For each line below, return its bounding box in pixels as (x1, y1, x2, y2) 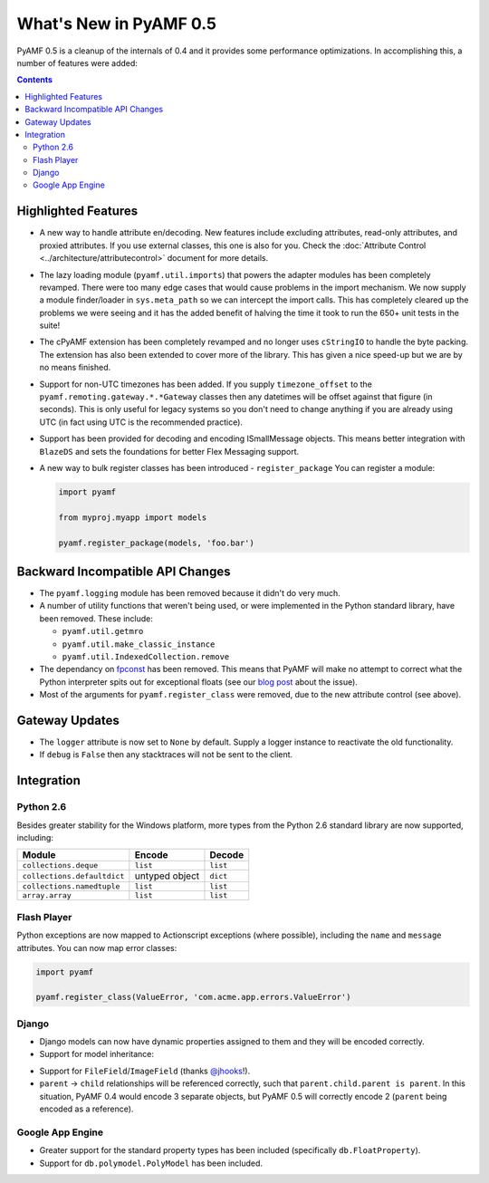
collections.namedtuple (22, 881, 120, 891)
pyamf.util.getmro (62, 626, 144, 637)
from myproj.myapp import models (58, 512, 207, 523)
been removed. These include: (39, 612, 154, 624)
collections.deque (22, 861, 99, 870)
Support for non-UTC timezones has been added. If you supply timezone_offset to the (39, 379, 373, 390)
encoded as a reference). (39, 1103, 134, 1114)
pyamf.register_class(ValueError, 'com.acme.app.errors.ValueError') (35, 992, 351, 1003)
